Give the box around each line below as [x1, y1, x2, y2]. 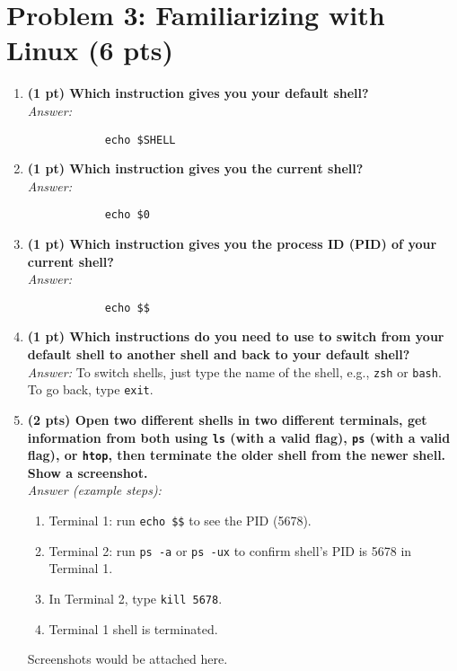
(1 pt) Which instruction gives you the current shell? [27, 159, 364, 178]
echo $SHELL [104, 133, 176, 146]
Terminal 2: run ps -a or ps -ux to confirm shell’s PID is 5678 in [48, 541, 412, 560]
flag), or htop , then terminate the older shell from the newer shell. [27, 446, 446, 464]
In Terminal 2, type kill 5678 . [48, 588, 223, 607]
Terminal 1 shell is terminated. [48, 619, 218, 638]
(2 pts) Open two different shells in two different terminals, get [27, 410, 427, 428]
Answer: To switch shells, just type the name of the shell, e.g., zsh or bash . [27, 362, 442, 381]
